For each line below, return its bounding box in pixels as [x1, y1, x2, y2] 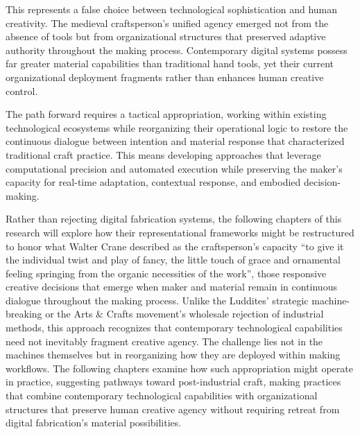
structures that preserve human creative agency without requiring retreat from [6, 401, 340, 416]
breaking [6, 306, 42, 321]
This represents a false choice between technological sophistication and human [6, 2, 338, 16]
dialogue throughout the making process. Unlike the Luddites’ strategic [6, 293, 309, 307]
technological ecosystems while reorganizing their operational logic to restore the [6, 120, 348, 134]
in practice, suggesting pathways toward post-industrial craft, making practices [6, 374, 341, 389]
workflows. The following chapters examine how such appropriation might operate [6, 361, 353, 375]
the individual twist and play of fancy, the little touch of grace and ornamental [6, 252, 341, 267]
